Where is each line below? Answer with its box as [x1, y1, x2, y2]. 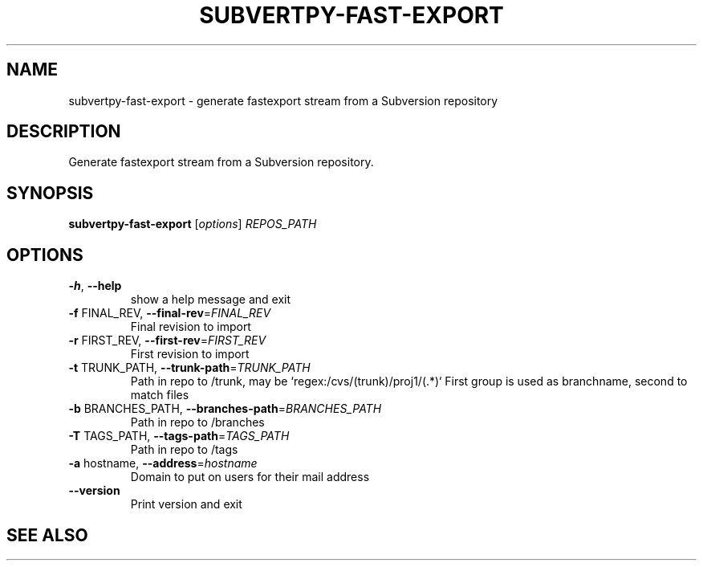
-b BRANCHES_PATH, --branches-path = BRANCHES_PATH [68, 402, 382, 416]
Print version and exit [130, 497, 242, 512]
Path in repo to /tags [130, 443, 238, 457]
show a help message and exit [130, 292, 291, 307]
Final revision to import [130, 320, 251, 334]
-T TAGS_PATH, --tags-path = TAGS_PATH [68, 429, 290, 443]
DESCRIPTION [6, 121, 121, 142]
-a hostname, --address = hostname [68, 456, 258, 471]
